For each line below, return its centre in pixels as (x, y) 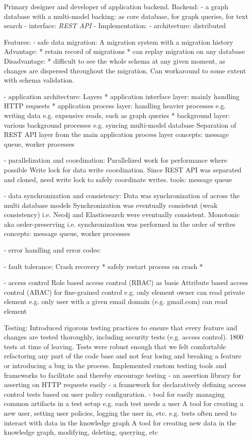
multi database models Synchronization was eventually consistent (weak (111, 205)
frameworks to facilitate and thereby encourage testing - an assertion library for (123, 375)
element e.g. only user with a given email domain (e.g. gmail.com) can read (116, 301)
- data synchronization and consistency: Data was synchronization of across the (122, 195)
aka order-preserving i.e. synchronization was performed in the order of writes (120, 224)
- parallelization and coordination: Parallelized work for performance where (116, 160)
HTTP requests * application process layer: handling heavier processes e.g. (115, 106)
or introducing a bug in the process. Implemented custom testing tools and (115, 365)
